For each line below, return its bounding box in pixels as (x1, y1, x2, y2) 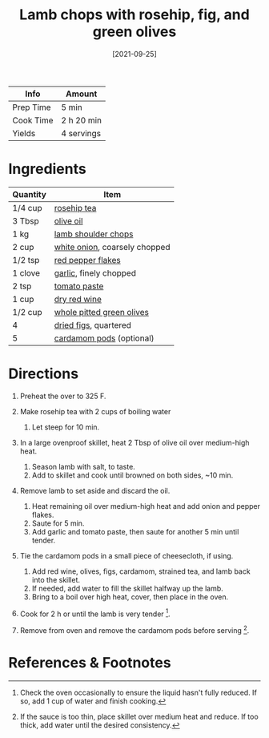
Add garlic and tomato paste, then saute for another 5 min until (31, 526, 239, 536)
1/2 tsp (12, 254, 40, 265)
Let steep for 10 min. (31, 422, 100, 432)
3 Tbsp (12, 215, 40, 226)
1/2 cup (12, 306, 42, 317)
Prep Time (12, 102, 51, 113)
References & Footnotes (8, 654, 171, 672)
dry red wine (54, 293, 102, 304)
